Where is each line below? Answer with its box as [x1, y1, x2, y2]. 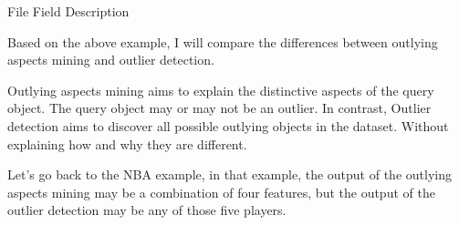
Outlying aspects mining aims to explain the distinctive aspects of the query [7, 80, 434, 99]
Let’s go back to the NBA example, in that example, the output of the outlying [7, 165, 452, 184]
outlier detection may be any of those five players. [7, 200, 287, 220]
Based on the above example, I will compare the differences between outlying [7, 32, 438, 51]
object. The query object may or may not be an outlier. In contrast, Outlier [7, 98, 432, 118]
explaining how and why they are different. [7, 134, 247, 153]
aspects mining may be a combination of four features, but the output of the [7, 182, 435, 201]
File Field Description [7, 2, 130, 20]
